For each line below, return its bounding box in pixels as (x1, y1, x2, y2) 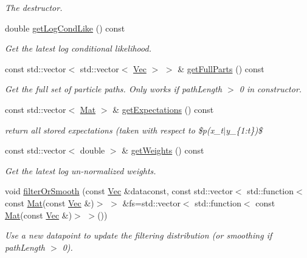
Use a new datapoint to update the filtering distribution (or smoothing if (5, 229, 272, 242)
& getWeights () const (122, 144, 204, 157)
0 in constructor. (239, 83, 302, 95)
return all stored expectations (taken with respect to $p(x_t (5, 123, 224, 136)
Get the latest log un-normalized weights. (5, 164, 156, 177)
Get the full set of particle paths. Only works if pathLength (5, 83, 222, 95)
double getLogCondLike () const (5, 21, 125, 34)
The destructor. (5, 1, 63, 13)
